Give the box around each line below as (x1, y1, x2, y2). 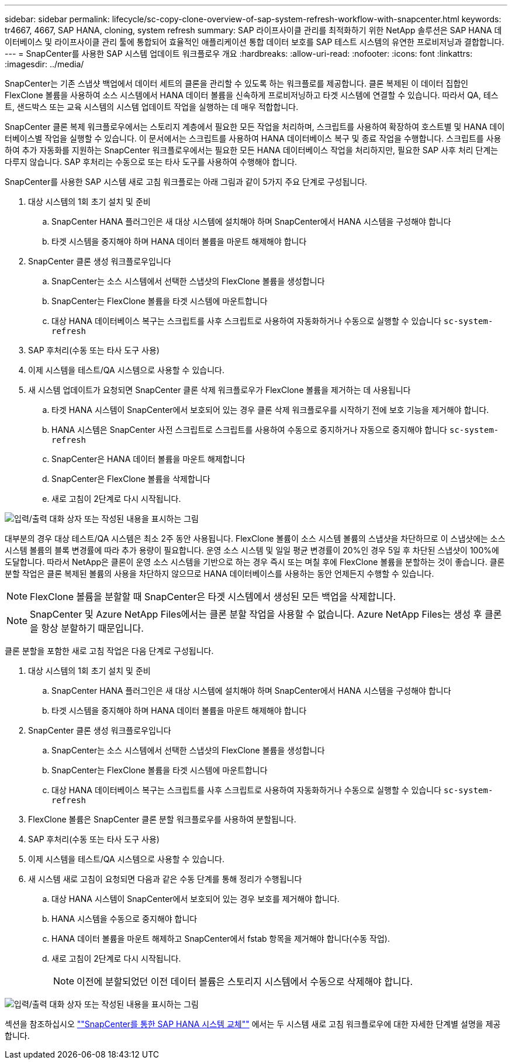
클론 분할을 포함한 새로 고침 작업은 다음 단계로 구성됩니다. (5, 646, 214, 656)
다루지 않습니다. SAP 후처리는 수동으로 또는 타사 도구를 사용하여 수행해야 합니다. (5, 157, 297, 167)
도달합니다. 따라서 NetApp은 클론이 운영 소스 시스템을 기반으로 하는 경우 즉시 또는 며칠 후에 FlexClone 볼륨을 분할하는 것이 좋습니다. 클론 (5, 557, 505, 567)
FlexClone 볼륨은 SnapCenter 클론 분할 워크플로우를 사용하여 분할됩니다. (28, 814, 296, 824)
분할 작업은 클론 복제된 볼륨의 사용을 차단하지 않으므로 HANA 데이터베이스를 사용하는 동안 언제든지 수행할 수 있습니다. (5, 569, 434, 579)
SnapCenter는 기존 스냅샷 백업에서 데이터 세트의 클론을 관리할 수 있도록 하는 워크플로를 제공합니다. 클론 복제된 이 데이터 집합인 (5, 78, 469, 88)
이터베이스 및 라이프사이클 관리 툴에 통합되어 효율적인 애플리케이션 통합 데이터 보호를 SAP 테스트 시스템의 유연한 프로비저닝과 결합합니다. (5, 37, 504, 47)
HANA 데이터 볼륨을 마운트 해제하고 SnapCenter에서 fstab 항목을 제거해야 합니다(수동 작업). (51, 934, 390, 944)
